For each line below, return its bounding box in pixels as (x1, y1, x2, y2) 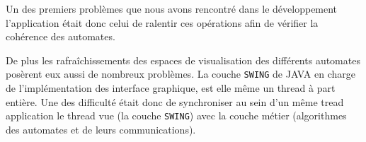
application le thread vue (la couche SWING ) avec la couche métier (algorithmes (6, 108, 347, 123)
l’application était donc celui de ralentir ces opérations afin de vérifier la (6, 15, 319, 30)
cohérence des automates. (6, 29, 115, 44)
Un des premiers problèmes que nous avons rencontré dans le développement (6, 1, 338, 16)
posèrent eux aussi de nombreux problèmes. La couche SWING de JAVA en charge (6, 66, 355, 81)
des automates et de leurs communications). (6, 122, 196, 136)
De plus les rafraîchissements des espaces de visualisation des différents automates (6, 52, 360, 67)
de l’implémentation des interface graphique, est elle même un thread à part (6, 81, 336, 95)
